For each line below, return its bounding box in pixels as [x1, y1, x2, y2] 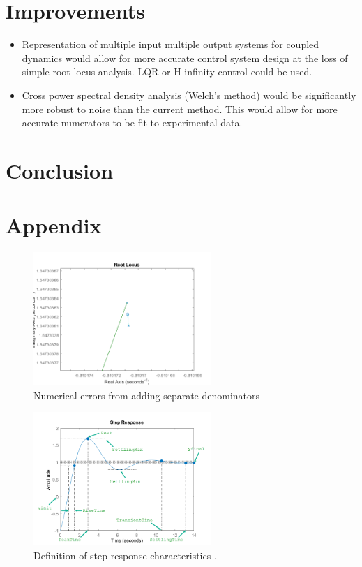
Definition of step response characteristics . [33, 547, 217, 562]
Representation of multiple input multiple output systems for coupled [22, 37, 319, 52]
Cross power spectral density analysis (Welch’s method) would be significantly [22, 87, 356, 102]
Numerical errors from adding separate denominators [33, 388, 260, 402]
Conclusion [6, 156, 114, 184]
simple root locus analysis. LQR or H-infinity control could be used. [22, 64, 312, 79]
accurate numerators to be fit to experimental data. [22, 115, 243, 130]
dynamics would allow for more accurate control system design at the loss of [22, 50, 348, 65]
